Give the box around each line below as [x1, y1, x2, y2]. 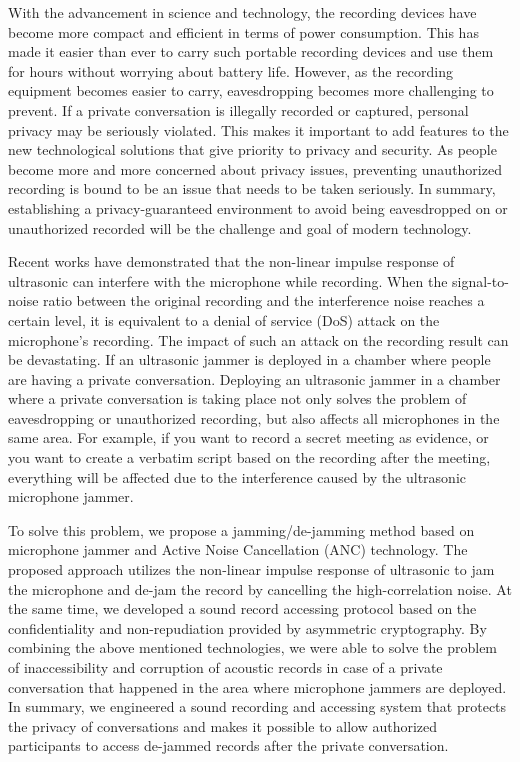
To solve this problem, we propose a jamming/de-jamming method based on [8, 519, 475, 540]
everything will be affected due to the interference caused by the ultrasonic [8, 466, 467, 487]
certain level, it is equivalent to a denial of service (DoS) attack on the [8, 309, 440, 330]
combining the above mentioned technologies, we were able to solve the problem [8, 637, 498, 658]
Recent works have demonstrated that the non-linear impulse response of [8, 251, 455, 272]
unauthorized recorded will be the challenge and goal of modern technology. [8, 217, 472, 238]
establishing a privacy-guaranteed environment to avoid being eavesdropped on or [8, 197, 508, 218]
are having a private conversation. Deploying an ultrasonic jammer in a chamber [8, 368, 501, 389]
